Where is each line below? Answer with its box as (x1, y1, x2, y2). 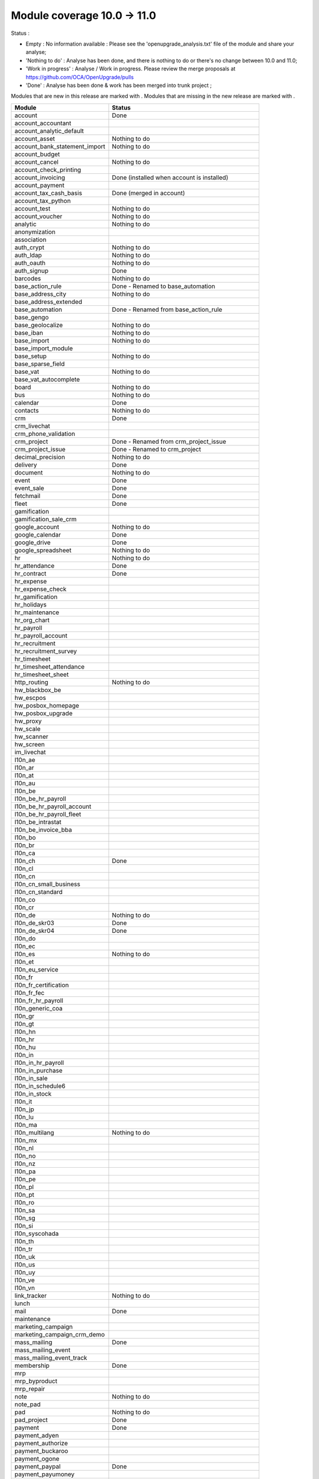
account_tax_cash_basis (14, 189, 83, 197)
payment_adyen (14, 1431, 59, 1439)
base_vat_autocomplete (14, 375, 80, 383)
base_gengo (14, 313, 49, 321)
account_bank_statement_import (14, 142, 106, 150)
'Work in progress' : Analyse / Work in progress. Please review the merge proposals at (25, 65, 236, 72)
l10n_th (14, 1237, 34, 1245)
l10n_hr (14, 1035, 35, 1044)
